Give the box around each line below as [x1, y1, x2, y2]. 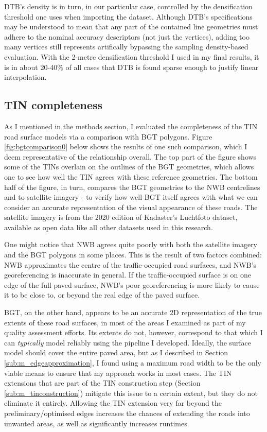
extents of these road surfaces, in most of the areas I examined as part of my [4, 317, 246, 327]
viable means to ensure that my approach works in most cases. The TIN [4, 367, 232, 378]
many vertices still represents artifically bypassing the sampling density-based [4, 41, 248, 52]
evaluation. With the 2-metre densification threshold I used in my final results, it [4, 51, 259, 62]
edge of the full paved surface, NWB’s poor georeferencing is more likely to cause [4, 279, 260, 290]
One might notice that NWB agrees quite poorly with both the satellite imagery [4, 239, 258, 250]
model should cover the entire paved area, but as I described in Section [4, 347, 228, 358]
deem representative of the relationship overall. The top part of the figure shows [4, 151, 257, 162]
